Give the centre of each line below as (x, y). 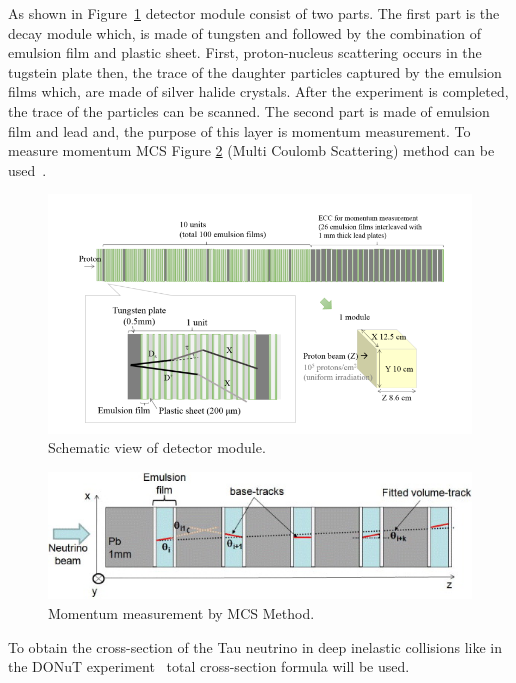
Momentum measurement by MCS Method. (181, 613)
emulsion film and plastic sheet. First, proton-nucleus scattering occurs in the (245, 52)
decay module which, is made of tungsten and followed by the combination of (245, 32)
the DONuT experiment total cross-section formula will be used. (209, 666)
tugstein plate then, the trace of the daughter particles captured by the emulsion (255, 71)
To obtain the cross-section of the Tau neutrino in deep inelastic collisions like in (255, 646)
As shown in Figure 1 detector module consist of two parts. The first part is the (254, 13)
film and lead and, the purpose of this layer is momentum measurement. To (239, 130)
